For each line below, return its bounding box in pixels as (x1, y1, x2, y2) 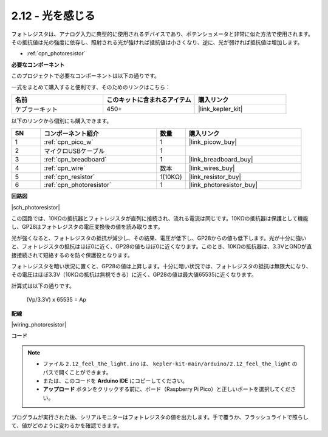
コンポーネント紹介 (44, 129, 100, 138)
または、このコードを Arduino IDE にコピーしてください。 (43, 377, 188, 384)
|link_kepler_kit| (197, 104, 243, 113)
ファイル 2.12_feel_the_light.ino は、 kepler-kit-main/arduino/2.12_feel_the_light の (43, 360, 298, 367)
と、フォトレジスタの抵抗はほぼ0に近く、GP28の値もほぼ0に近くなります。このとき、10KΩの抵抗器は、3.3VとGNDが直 (11, 243, 312, 250)
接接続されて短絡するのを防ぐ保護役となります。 (11, 251, 133, 259)
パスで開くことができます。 (43, 368, 112, 376)
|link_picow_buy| (188, 138, 237, 146)
